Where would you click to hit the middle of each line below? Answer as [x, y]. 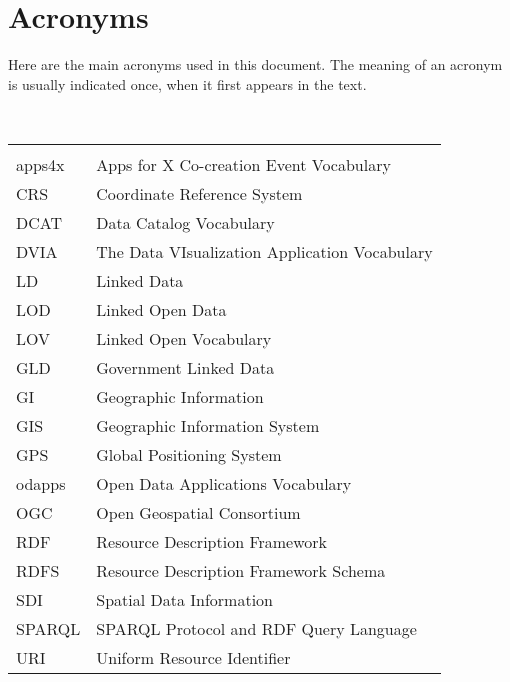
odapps [41, 483]
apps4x [40, 164]
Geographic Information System [208, 425]
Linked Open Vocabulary [184, 338]
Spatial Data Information [185, 599]
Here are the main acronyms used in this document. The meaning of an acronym [255, 64]
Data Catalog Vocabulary [185, 222]
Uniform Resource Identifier [193, 657]
